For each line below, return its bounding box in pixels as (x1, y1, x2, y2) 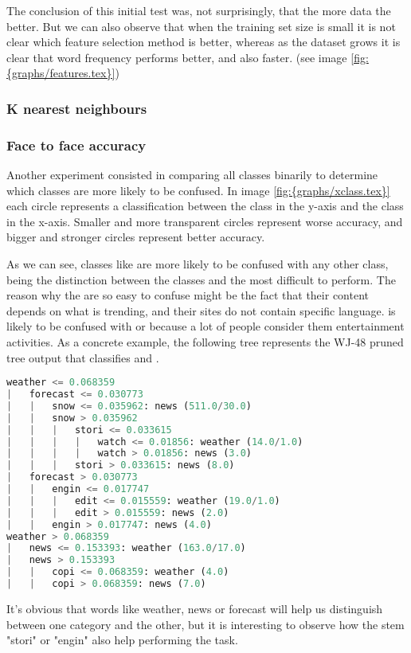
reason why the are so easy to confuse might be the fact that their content (6, 287, 369, 303)
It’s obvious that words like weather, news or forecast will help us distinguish (6, 600, 383, 616)
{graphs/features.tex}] (6, 65, 115, 81)
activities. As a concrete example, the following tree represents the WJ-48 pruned (6, 333, 404, 350)
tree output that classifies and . (6, 349, 159, 366)
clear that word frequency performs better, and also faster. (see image (6, 49, 347, 65)
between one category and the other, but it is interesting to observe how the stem (6, 616, 405, 632)
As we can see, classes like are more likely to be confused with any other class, (6, 256, 389, 272)
